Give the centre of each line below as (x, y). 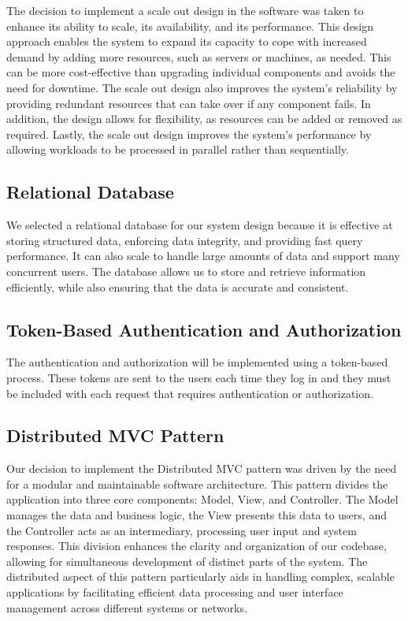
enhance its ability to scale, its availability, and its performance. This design (190, 26)
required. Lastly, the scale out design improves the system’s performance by (189, 134)
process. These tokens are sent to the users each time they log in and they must (199, 377)
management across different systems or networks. (127, 607)
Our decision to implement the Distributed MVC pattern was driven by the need (202, 469)
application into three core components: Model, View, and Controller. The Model (202, 499)
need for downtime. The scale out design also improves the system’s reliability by (202, 87)
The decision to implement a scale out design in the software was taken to (185, 10)
